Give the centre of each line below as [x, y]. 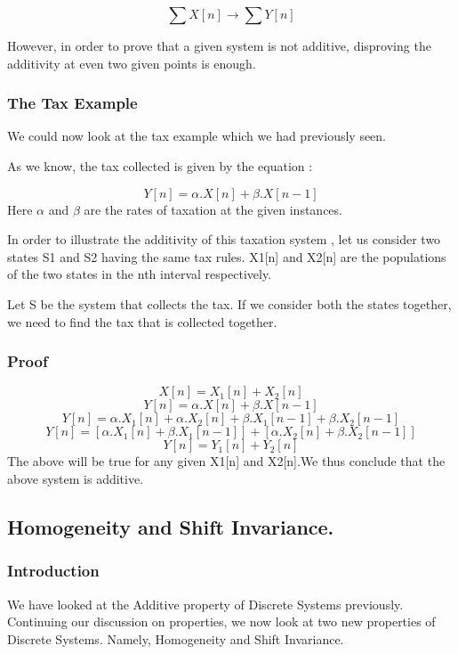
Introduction [53, 571]
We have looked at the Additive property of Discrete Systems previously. [205, 604]
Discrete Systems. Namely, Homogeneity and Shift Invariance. [176, 638]
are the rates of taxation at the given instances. [213, 209]
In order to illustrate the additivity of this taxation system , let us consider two [224, 239]
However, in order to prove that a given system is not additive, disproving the [219, 45]
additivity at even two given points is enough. [132, 63]
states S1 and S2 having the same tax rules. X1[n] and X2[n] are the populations [227, 256]
